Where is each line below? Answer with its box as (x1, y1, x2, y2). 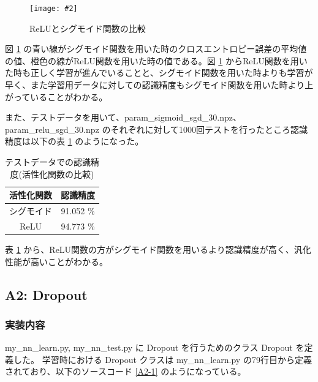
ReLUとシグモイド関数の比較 (29, 21, 146, 34)
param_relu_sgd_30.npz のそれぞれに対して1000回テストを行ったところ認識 (5, 122, 308, 135)
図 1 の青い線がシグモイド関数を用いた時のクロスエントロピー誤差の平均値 (5, 42, 307, 55)
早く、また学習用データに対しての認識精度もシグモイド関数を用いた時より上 (5, 78, 314, 91)
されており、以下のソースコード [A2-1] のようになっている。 (5, 365, 246, 378)
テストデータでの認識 (5, 155, 91, 168)
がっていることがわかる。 (5, 90, 108, 103)
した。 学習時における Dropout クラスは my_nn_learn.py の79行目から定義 (13, 353, 312, 365)
